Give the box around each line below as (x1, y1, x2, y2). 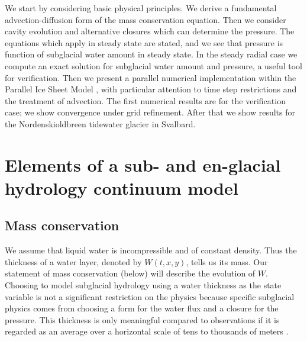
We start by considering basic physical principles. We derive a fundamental (5, 2, 277, 14)
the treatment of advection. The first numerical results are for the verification (5, 94, 286, 107)
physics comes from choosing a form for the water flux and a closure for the (5, 302, 279, 314)
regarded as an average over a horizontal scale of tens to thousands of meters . (5, 325, 289, 337)
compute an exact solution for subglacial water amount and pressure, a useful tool (5, 59, 302, 72)
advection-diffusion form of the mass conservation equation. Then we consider (5, 13, 286, 25)
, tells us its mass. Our (186, 255, 268, 268)
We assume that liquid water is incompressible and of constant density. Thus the (5, 244, 297, 256)
